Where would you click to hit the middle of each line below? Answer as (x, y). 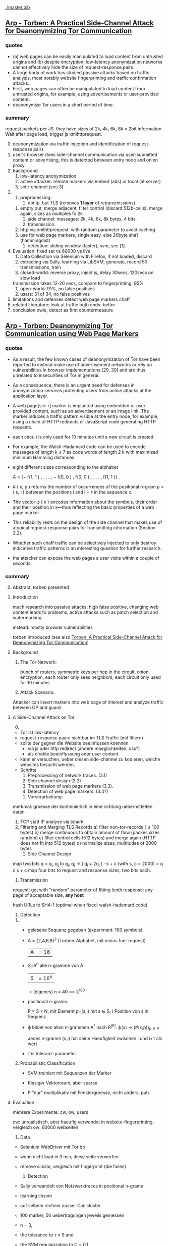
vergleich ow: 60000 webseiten (45, 1127)
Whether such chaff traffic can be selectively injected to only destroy (84, 543)
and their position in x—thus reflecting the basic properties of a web (83, 507)
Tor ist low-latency (39, 732)
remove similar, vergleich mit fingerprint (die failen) (73, 1166)
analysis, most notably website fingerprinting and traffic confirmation (84, 78)
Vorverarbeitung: (45, 796)
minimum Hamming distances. (44, 457)
